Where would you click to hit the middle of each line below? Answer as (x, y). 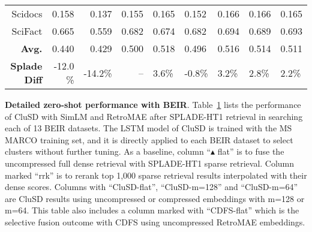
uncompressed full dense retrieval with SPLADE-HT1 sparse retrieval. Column (150, 163)
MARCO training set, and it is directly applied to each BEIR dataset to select (149, 139)
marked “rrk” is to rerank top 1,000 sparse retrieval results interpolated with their (156, 175)
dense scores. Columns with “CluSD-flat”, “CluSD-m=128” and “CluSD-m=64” (151, 187)
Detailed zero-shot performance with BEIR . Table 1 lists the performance (153, 104)
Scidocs (27, 13)
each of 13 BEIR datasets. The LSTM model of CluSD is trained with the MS (148, 128)
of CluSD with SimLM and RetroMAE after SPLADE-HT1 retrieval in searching (154, 116)
